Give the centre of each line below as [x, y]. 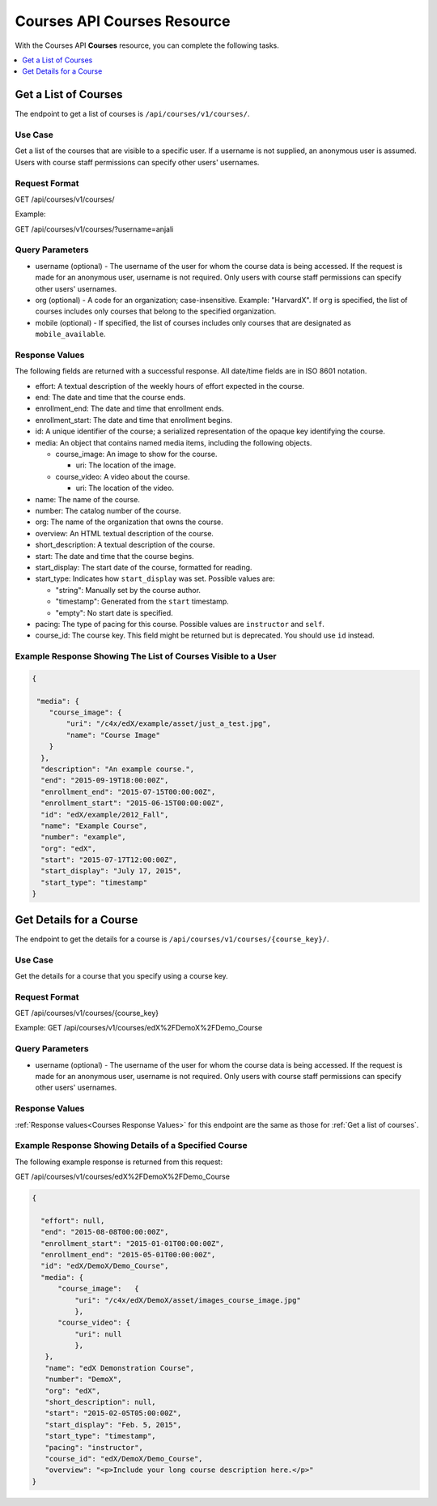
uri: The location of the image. [126, 465]
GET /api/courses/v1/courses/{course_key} [87, 1013]
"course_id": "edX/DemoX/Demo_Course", [124, 1459]
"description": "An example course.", [117, 769]
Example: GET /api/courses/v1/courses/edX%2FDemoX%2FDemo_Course [139, 1028]
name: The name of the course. [88, 499]
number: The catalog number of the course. [108, 511]
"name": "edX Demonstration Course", [119, 1368]
